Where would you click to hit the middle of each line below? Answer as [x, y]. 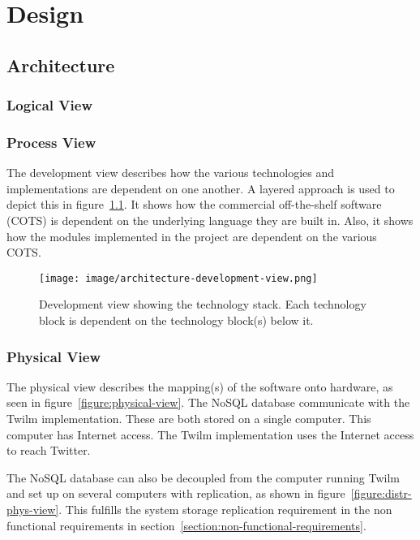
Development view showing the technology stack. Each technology [203, 304]
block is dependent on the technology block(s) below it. [176, 320]
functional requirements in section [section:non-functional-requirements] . [186, 525]
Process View [51, 142]
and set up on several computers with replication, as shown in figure [176, 493]
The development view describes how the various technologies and [171, 173]
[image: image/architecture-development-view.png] [178, 278]
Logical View [49, 105]
